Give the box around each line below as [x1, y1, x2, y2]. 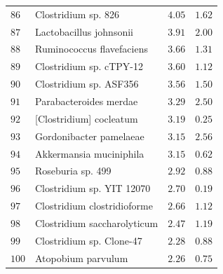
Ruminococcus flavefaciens [35, 41, 148, 56]
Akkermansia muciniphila [35, 146, 144, 160]
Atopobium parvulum [35, 250, 128, 265]
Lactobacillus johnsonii [35, 24, 133, 39]
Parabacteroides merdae [35, 93, 138, 108]
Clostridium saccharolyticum [35, 215, 158, 230]
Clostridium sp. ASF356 [35, 76, 139, 91]
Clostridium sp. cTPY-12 [35, 59, 143, 74]
